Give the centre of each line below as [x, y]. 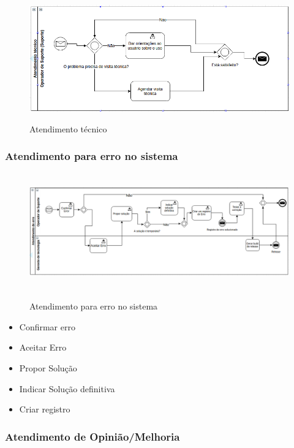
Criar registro [45, 409]
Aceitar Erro [43, 347]
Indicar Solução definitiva [67, 388]
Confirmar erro [47, 326]
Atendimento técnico [68, 128]
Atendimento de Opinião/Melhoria [92, 436]
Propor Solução [48, 368]
